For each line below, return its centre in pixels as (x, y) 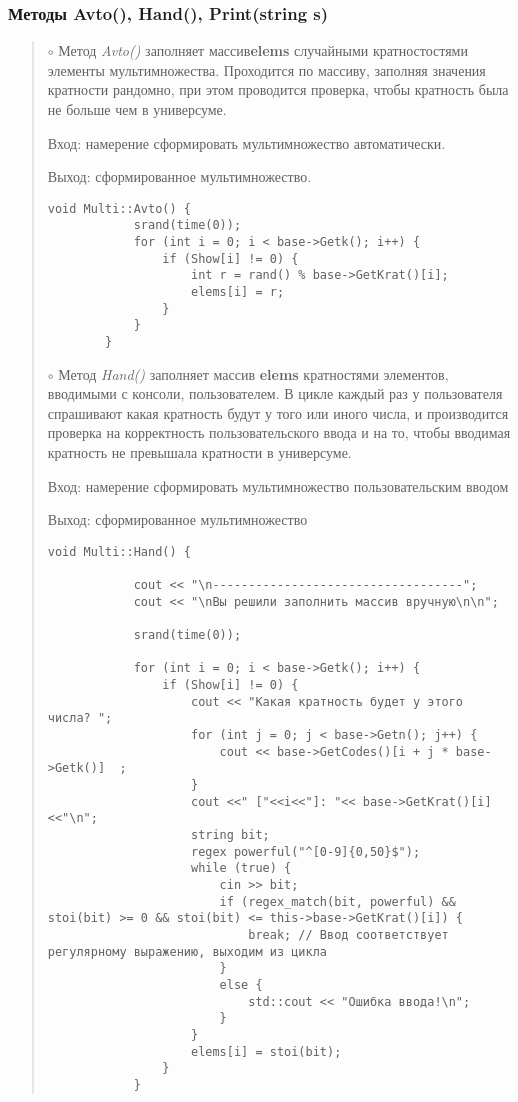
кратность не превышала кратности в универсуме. (199, 452)
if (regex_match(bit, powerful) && (337, 901)
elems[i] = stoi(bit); (266, 1051)
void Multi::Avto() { (119, 208)
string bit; (230, 835)
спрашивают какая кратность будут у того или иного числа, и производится (278, 412)
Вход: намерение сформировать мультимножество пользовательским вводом (278, 485)
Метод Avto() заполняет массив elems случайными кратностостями (263, 50)
